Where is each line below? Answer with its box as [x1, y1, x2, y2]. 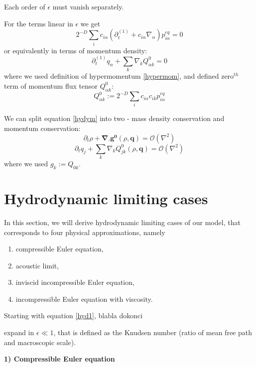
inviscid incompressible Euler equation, [15, 277, 134, 287]
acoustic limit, [15, 260, 59, 270]
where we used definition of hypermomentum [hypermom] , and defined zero [4, 71, 234, 81]
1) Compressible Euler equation [4, 354, 115, 364]
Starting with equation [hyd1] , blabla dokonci [4, 310, 143, 321]
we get [80, 18, 101, 28]
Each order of [4, 1, 45, 11]
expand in [4, 327, 34, 338]
